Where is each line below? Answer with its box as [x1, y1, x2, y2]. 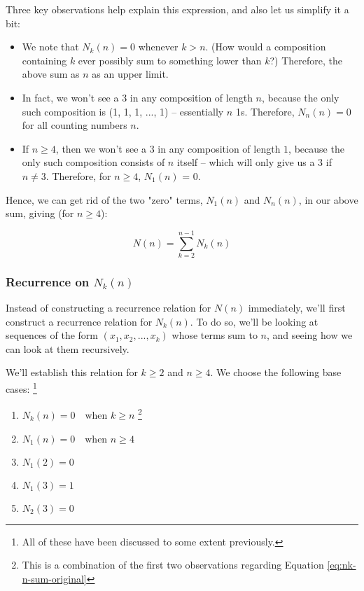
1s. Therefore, [235, 104, 295, 118]
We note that [22, 39, 79, 54]
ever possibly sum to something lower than [78, 53, 262, 67]
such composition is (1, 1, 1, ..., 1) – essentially [22, 104, 224, 118]
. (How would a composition [205, 39, 326, 54]
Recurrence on [6, 272, 90, 290]
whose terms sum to [171, 328, 258, 342]
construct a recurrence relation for [6, 314, 153, 328]
